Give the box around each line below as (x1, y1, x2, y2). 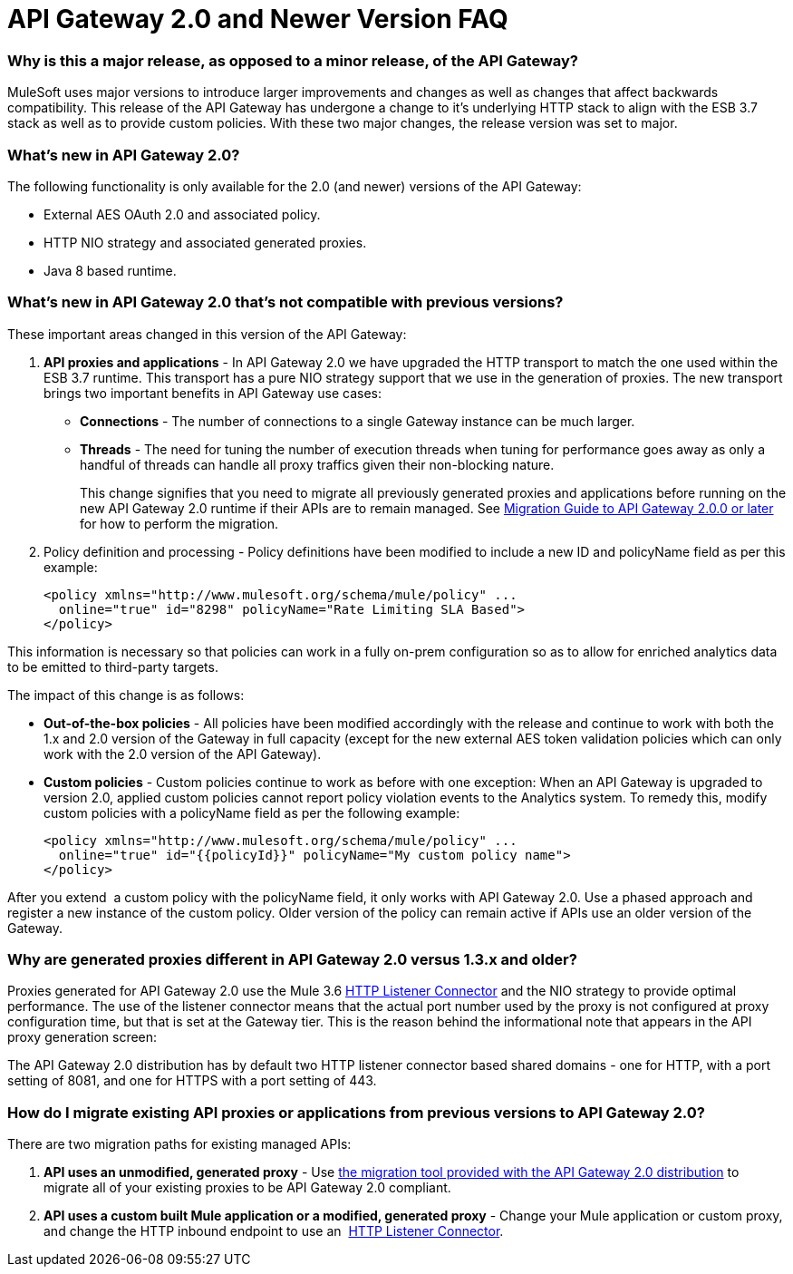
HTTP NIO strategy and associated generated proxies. (44, 234, 367, 250)
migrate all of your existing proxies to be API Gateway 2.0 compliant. (44, 1180, 451, 1196)
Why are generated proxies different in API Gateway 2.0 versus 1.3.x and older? (7, 950, 577, 968)
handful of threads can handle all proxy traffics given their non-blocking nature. (80, 456, 555, 472)
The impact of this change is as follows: (7, 686, 245, 703)
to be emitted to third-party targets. (7, 658, 218, 675)
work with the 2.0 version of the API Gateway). (44, 745, 322, 762)
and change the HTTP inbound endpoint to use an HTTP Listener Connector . (44, 1223, 504, 1240)
